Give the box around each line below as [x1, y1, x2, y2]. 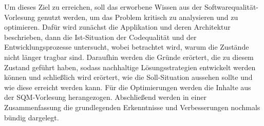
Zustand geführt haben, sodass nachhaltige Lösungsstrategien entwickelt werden [4, 61, 256, 72]
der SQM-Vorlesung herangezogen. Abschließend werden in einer [4, 92, 206, 102]
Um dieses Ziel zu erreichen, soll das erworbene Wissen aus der [4, 2, 202, 12]
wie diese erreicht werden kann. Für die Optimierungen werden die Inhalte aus [4, 81, 251, 92]
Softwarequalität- [204, 2, 258, 12]
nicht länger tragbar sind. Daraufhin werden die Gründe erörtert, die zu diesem [4, 51, 254, 62]
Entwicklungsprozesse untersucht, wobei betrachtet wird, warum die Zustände [4, 41, 249, 52]
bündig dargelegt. [4, 112, 59, 122]
